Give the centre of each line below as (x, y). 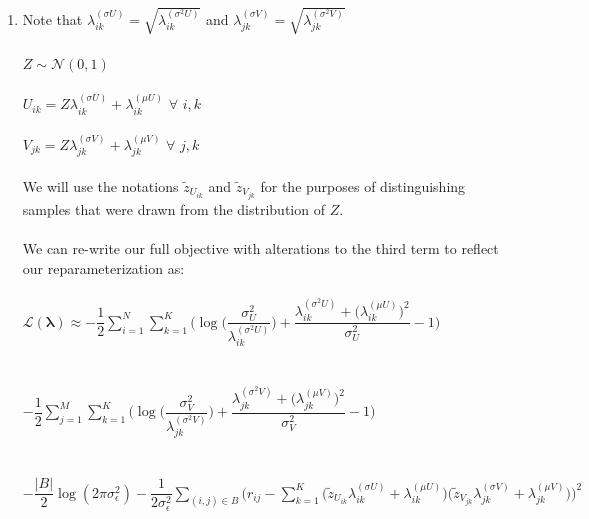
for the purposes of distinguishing (363, 185)
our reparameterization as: (103, 267)
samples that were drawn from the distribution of (173, 209)
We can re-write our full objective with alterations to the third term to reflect (260, 248)
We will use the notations (100, 185)
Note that (52, 18)
